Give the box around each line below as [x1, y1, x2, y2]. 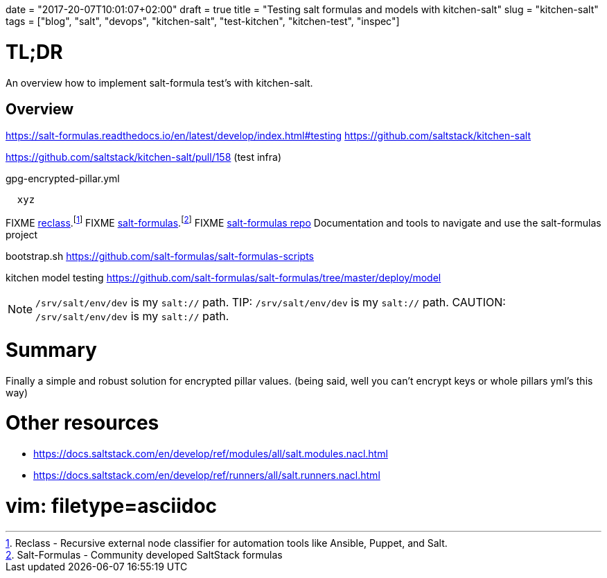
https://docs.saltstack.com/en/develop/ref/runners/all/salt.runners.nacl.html [33, 469, 380, 481]
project [6, 229, 38, 240]
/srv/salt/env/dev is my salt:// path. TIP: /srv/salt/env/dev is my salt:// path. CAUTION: [35, 295, 506, 309]
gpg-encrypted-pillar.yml [6, 173, 120, 185]
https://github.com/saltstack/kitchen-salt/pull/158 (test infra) [6, 151, 281, 164]
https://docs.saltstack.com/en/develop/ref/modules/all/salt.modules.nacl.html [33, 448, 388, 459]
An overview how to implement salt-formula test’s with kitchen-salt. [6, 76, 313, 89]
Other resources [6, 411, 159, 435]
